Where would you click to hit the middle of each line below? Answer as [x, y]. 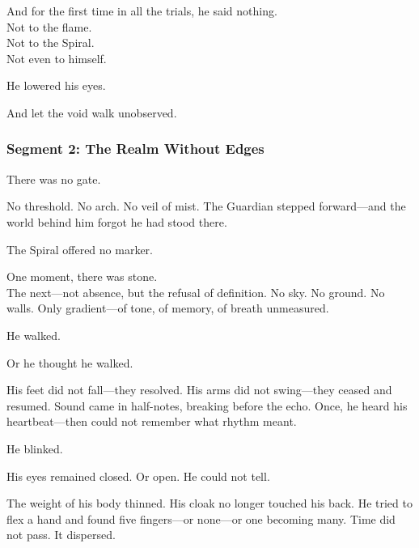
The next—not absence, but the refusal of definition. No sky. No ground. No [196, 292]
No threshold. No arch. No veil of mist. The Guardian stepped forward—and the [206, 206]
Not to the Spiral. [51, 42]
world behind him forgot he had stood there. [117, 221]
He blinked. [35, 448]
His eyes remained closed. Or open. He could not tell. [138, 476]
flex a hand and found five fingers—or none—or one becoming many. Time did [201, 518]
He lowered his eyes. [56, 85]
